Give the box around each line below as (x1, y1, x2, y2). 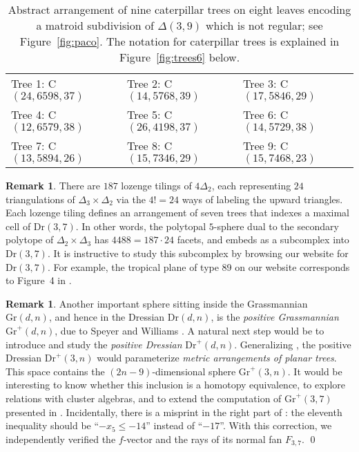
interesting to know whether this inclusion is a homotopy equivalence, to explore (6, 377, 345, 392)
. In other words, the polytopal (75, 218, 206, 233)
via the (116, 191, 146, 206)
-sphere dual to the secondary (213, 218, 339, 233)
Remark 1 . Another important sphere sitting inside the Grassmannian (6, 296, 308, 310)
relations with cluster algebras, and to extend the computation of (6, 390, 282, 405)
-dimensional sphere (152, 364, 236, 378)
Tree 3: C (243, 75, 289, 91)
